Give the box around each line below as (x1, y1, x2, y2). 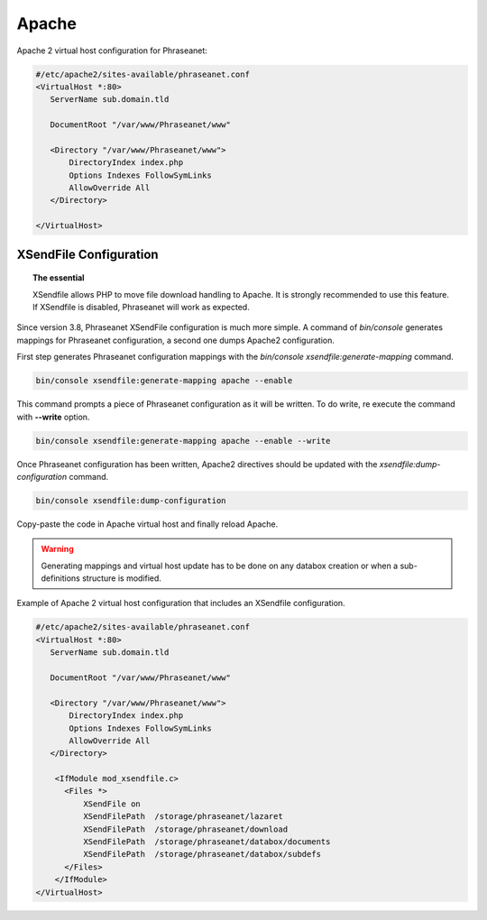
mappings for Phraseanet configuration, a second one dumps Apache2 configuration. (16, 335, 335, 345)
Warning (41, 544, 74, 555)
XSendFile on (82, 798, 142, 809)
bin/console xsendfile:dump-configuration (35, 495, 226, 505)
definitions (41, 573, 80, 584)
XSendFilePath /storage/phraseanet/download (82, 823, 289, 834)
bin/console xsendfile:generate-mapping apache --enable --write (35, 436, 331, 446)
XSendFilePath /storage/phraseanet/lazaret (82, 812, 283, 822)
